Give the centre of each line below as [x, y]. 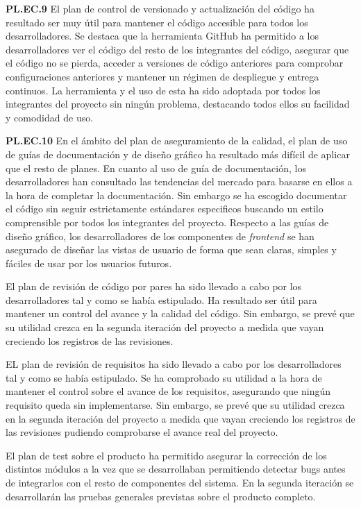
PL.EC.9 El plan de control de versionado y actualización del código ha [160, 8]
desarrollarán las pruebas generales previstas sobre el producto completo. [161, 496]
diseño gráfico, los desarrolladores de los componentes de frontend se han [160, 236]
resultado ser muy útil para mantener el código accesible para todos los [157, 22]
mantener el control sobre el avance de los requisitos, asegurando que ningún [168, 391]
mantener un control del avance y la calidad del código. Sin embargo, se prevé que [180, 313]
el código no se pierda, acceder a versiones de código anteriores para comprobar [175, 63]
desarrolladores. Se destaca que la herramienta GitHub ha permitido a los [162, 36]
